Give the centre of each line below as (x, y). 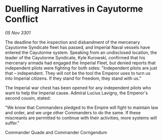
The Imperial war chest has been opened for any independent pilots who (78, 87)
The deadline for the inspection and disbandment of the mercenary (72, 42)
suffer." (12, 123)
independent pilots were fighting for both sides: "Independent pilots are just (81, 68)
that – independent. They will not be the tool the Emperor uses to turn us (78, 73)
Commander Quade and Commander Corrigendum (56, 132)
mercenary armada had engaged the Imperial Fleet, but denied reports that (81, 63)
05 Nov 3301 (18, 33)
